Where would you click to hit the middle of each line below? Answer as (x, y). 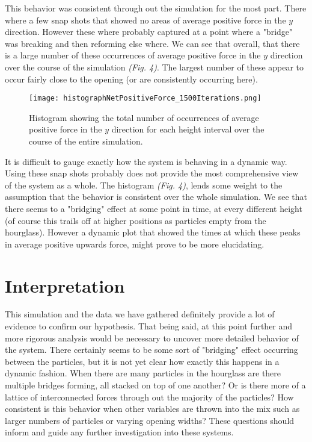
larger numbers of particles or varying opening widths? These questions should (150, 420)
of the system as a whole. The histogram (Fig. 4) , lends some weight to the (144, 185)
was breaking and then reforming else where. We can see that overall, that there (152, 43)
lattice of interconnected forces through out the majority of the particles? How (149, 397)
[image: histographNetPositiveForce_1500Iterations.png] (145, 98)
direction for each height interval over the (188, 129)
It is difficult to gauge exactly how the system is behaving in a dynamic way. (146, 161)
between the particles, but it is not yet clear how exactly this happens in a (142, 361)
